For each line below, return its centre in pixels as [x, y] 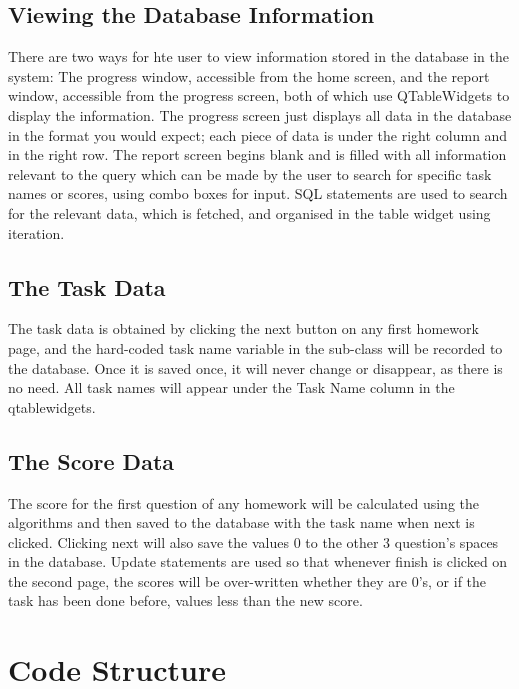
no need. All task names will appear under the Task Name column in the [231, 387]
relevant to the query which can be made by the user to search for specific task [250, 173]
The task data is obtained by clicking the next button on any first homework [243, 328]
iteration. [36, 232]
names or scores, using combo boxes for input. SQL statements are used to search [258, 193]
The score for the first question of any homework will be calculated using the [244, 502]
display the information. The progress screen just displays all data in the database [260, 114]
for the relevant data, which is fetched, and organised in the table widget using [249, 212]
